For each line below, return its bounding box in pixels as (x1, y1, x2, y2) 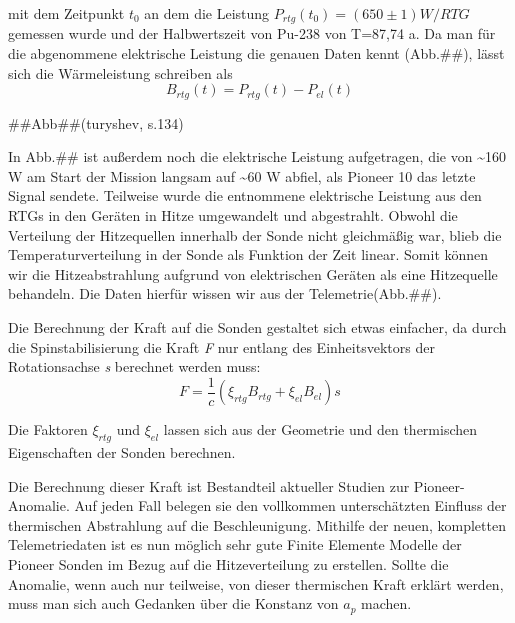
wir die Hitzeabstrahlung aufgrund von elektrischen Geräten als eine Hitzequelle (8, 263, 498, 284)
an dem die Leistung (144, 3, 270, 23)
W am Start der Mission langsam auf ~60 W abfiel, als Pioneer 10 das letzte (8, 165, 476, 186)
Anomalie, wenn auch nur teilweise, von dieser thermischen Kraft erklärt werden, (8, 573, 504, 594)
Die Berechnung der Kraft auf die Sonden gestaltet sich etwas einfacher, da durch (8, 317, 507, 338)
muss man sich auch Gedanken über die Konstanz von (8, 593, 339, 614)
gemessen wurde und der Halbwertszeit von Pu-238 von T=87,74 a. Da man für (8, 23, 496, 44)
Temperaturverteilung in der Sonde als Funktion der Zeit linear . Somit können (8, 244, 489, 265)
